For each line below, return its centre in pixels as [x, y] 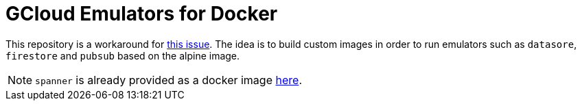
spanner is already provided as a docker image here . [168, 80]
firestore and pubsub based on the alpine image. [123, 55]
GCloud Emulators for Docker [142, 14]
